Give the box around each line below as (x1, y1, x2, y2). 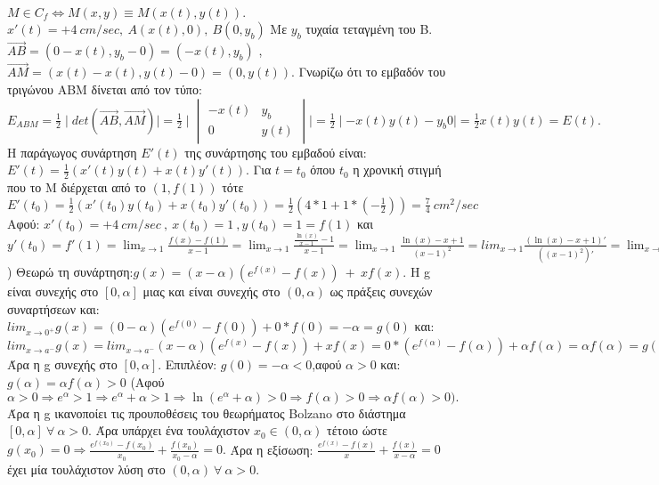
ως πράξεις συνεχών (329, 282, 433, 301)
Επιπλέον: (165, 355, 217, 374)
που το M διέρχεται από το (7, 178, 146, 197)
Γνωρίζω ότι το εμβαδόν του (298, 62, 446, 81)
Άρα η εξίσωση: (230, 440, 313, 458)
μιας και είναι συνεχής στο (142, 282, 281, 301)
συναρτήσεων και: (7, 299, 100, 318)
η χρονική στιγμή (353, 160, 442, 179)
